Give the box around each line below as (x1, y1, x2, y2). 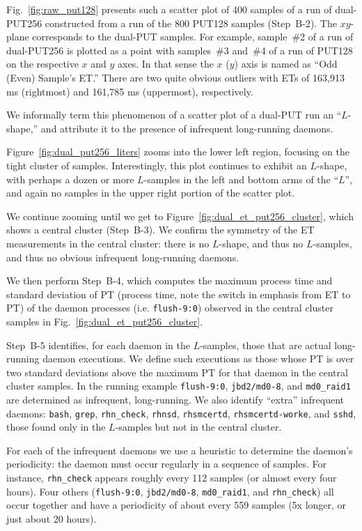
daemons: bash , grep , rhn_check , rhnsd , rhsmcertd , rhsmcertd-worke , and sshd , (6, 406, 356, 420)
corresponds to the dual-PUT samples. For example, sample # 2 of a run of (32, 29, 354, 44)
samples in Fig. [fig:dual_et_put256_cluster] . (6, 314, 203, 328)
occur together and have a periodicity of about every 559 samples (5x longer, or (6, 498, 347, 512)
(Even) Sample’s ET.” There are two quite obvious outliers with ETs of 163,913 (6, 70, 345, 84)
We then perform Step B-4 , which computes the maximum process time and (6, 273, 333, 288)
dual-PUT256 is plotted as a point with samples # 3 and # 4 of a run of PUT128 (6, 43, 353, 57)
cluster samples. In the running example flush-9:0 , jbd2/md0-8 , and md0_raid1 (6, 378, 351, 393)
